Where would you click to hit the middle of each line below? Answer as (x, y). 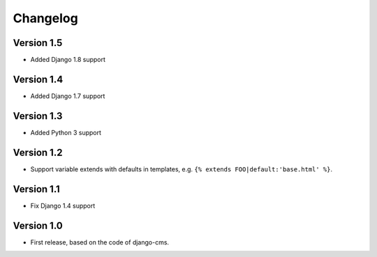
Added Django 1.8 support (68, 60)
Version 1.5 (38, 43)
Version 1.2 (38, 152)
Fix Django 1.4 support (63, 205)
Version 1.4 (38, 79)
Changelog (45, 18)
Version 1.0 (38, 225)
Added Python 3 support (66, 132)
